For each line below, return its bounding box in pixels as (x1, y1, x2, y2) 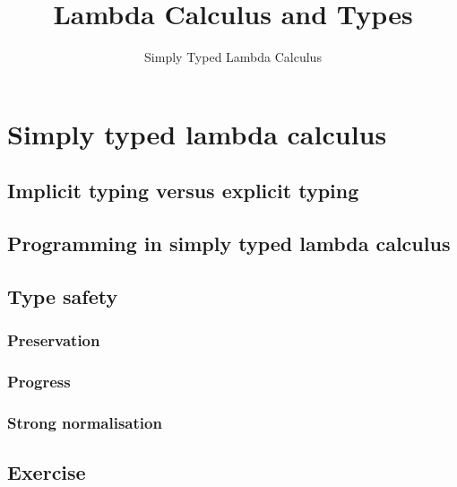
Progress (7, 370, 71, 393)
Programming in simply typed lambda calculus (7, 230, 451, 257)
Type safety (7, 282, 118, 309)
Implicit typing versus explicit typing (7, 177, 359, 204)
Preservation (7, 329, 100, 352)
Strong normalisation (7, 411, 162, 433)
